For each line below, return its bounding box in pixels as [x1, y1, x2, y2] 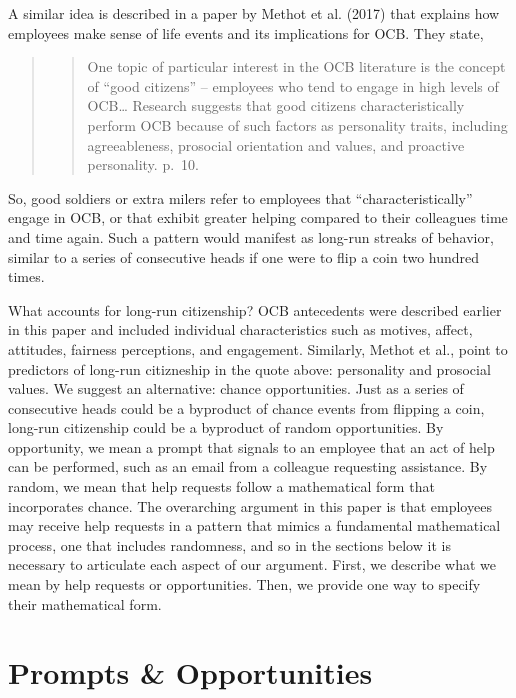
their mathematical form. [8, 593, 162, 614]
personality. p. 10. [87, 154, 199, 175]
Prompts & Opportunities [8, 652, 373, 693]
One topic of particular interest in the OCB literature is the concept [87, 56, 506, 77]
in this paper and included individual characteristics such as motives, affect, [8, 319, 473, 340]
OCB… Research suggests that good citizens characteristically [87, 95, 465, 116]
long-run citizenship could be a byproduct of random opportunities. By [8, 417, 444, 438]
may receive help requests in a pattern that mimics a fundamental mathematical [8, 515, 501, 536]
